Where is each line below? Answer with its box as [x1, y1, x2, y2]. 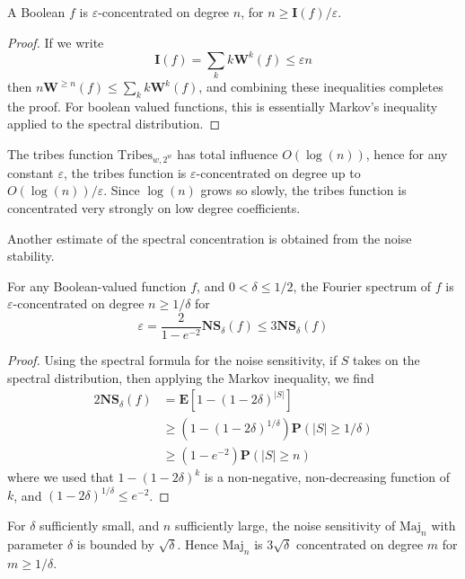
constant [7, 163, 54, 182]
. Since [103, 181, 140, 200]
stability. [7, 246, 55, 265]
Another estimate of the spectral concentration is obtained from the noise [7, 228, 412, 247]
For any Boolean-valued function [7, 276, 187, 295]
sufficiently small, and [39, 515, 160, 534]
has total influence [177, 145, 278, 163]
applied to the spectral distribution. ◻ [7, 114, 221, 133]
